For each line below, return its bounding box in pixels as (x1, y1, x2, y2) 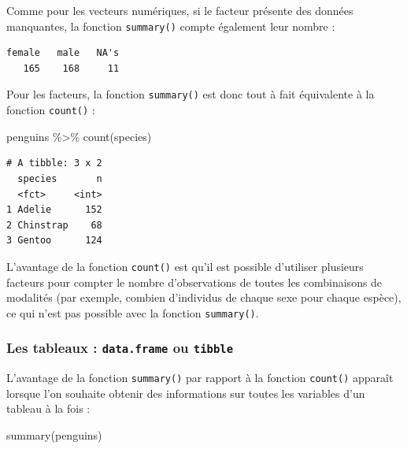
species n (17, 173, 102, 184)
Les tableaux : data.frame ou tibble (6, 338, 234, 358)
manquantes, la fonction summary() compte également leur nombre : (6, 17, 335, 34)
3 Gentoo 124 (6, 235, 102, 247)
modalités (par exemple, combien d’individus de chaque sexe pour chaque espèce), (6, 289, 401, 306)
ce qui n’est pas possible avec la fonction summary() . (6, 304, 259, 321)
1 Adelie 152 (6, 204, 102, 216)
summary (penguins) (6, 427, 102, 443)
